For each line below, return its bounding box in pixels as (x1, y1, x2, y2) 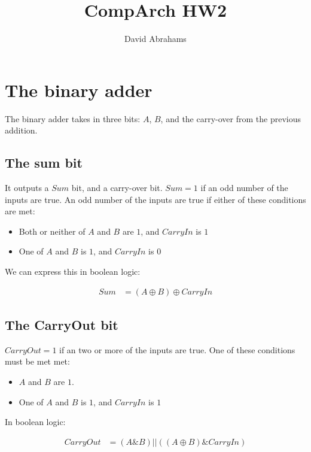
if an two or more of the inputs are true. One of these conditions (59, 343, 295, 356)
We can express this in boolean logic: (5, 265, 141, 278)
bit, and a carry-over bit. (71, 181, 163, 194)
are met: (5, 205, 35, 217)
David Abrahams (124, 32, 187, 45)
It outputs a (5, 181, 49, 194)
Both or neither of (19, 225, 86, 237)
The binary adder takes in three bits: (5, 112, 141, 125)
